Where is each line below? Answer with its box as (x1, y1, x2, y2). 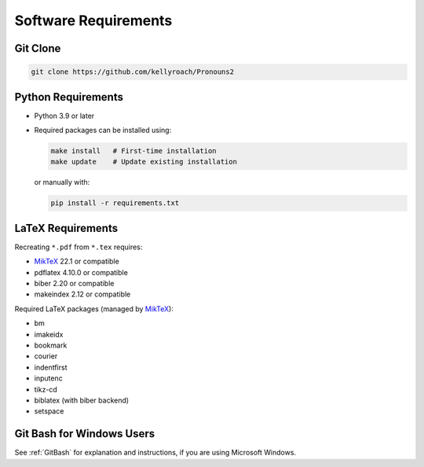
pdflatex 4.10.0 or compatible (34, 267, 129, 277)
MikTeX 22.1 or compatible (34, 256, 119, 267)
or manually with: (34, 178, 90, 187)
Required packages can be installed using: (34, 126, 172, 135)
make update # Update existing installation (50, 157, 237, 167)
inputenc (34, 373, 63, 383)
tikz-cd (34, 384, 58, 394)
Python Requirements (14, 90, 123, 104)
